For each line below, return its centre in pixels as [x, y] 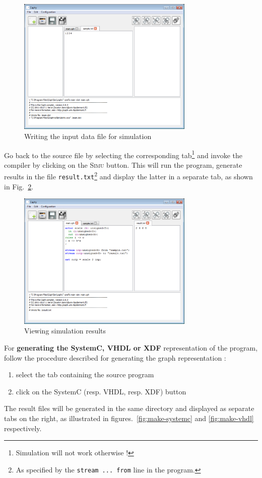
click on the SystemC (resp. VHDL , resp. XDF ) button [101, 391]
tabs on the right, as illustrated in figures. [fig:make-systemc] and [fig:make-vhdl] [129, 418]
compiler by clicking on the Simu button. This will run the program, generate [123, 164]
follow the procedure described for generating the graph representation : [115, 357]
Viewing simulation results [65, 331]
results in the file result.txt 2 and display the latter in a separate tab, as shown [128, 176]
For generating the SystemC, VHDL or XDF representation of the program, [131, 348]
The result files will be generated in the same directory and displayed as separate [129, 408]
